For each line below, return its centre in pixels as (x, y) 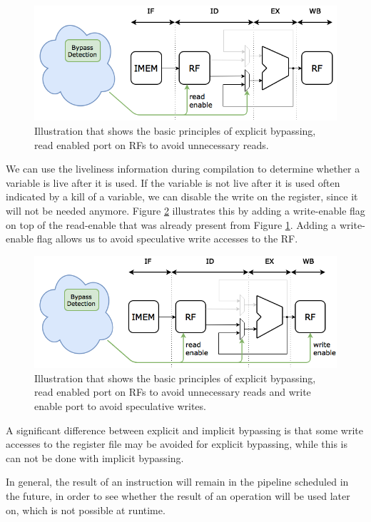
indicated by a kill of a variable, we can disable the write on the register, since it (182, 196)
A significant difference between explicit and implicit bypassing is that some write (184, 430)
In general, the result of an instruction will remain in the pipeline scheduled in (177, 482)
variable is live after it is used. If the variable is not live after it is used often (173, 182)
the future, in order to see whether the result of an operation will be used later (178, 495)
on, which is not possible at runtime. (86, 510)
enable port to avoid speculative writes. (120, 406)
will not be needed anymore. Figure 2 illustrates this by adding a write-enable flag (185, 210)
